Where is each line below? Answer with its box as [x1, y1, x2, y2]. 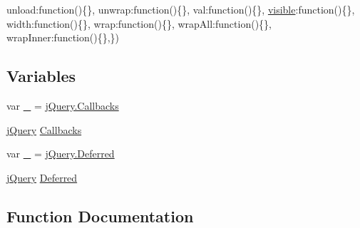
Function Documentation [6, 204, 194, 227]
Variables [6, 65, 76, 87]
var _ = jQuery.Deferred [6, 146, 115, 161]
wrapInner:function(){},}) [6, 30, 120, 45]
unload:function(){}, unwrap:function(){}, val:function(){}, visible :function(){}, [6, 2, 355, 16]
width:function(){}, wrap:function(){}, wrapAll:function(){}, [6, 16, 272, 31]
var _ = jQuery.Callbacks [6, 98, 119, 113]
